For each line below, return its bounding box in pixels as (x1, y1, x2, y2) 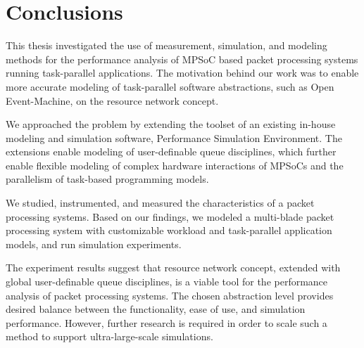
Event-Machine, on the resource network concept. (6, 93, 219, 108)
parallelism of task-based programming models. (6, 172, 209, 186)
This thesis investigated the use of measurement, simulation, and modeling (6, 38, 327, 53)
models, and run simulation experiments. (6, 236, 182, 251)
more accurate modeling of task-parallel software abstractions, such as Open (6, 79, 334, 94)
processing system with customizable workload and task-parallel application (6, 223, 332, 238)
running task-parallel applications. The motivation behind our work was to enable (6, 65, 359, 80)
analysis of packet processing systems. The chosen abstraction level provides (6, 288, 334, 302)
